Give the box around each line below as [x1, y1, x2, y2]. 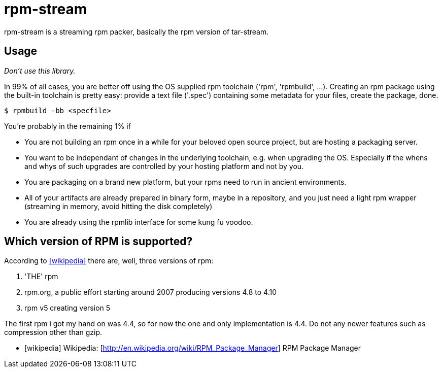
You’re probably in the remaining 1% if [4, 121, 131, 130]
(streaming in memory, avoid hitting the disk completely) [24, 201, 213, 211]
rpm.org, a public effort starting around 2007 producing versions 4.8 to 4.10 [24, 288, 277, 297]
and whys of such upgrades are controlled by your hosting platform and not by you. [24, 161, 304, 171]
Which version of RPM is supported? [4, 235, 193, 248]
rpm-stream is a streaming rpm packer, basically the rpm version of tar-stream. [4, 27, 269, 36]
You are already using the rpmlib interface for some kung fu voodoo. [24, 217, 253, 226]
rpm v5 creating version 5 [24, 303, 111, 313]
